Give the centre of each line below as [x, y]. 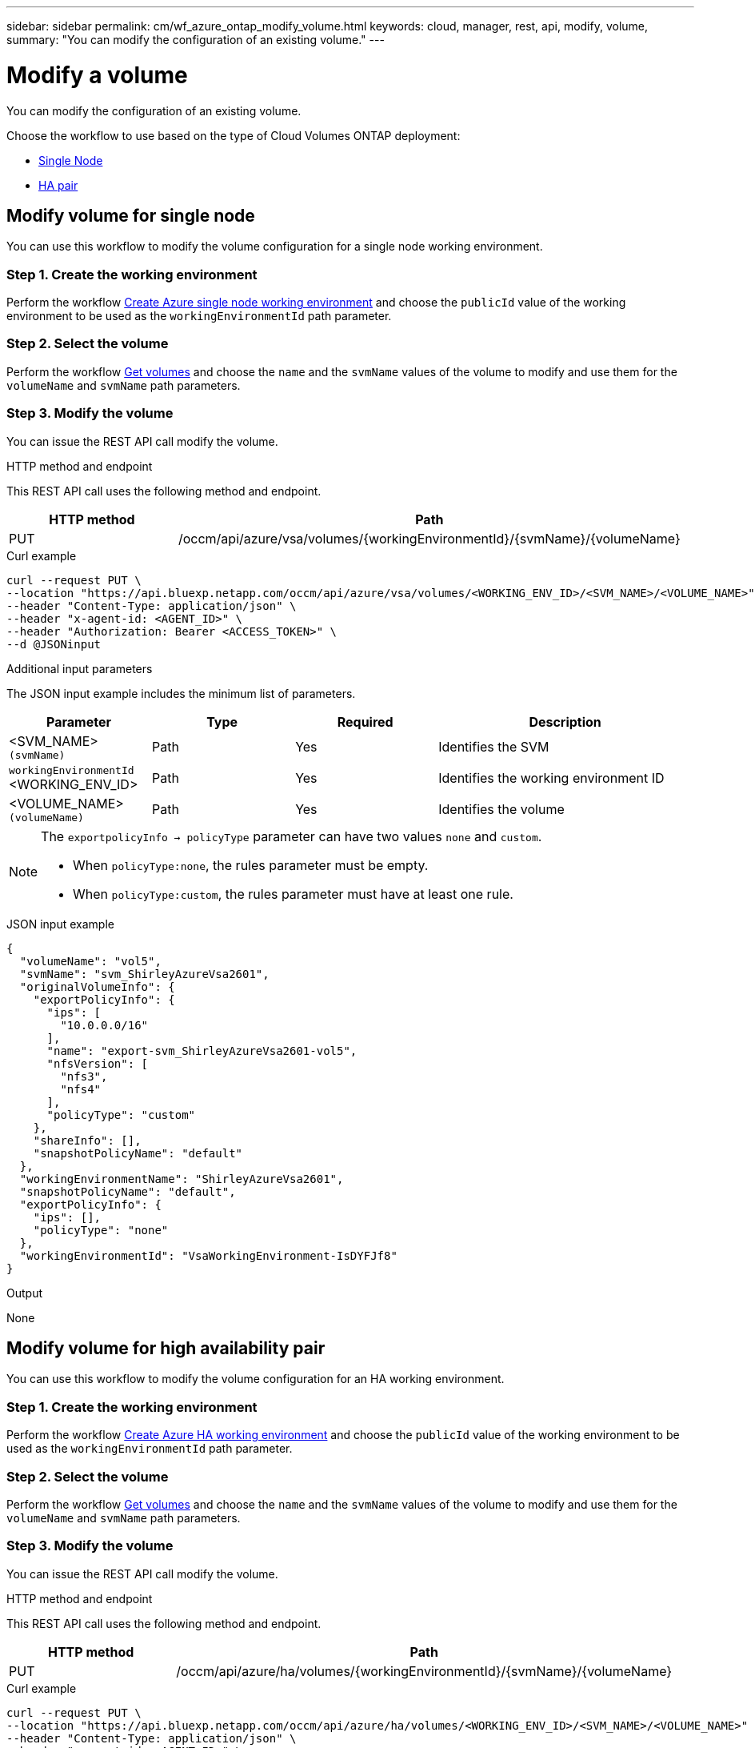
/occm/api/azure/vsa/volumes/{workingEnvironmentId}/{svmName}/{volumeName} [429, 538]
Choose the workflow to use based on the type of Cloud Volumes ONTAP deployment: [234, 135]
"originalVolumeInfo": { [97, 986]
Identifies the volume [501, 810]
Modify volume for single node [131, 215]
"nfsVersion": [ [98, 1063]
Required [365, 722]
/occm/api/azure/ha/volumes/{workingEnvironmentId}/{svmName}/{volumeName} [424, 1671]
